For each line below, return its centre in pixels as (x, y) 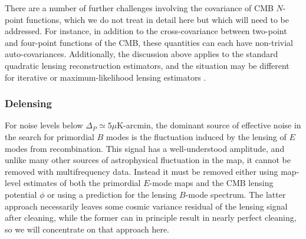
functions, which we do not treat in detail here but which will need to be (158, 19)
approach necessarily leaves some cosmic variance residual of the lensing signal (146, 206)
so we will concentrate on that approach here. (87, 229)
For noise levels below (44, 125)
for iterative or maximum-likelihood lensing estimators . (106, 77)
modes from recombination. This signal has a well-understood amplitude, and (145, 148)
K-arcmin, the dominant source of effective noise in (209, 125)
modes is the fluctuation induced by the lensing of (196, 136)
